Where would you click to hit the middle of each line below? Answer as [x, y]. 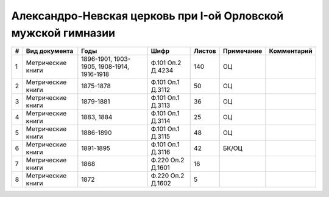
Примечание [242, 51]
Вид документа [50, 51]
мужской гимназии [63, 33]
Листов [205, 51]
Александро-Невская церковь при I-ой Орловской [147, 16]
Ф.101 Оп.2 [166, 63]
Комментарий [291, 51]
